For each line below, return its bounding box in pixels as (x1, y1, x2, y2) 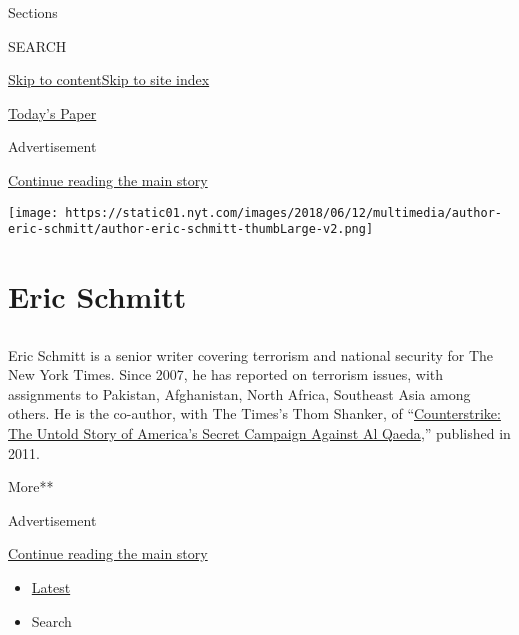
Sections (8, 2, 58, 22)
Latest (31, 576, 71, 597)
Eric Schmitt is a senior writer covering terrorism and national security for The (8, 344, 494, 365)
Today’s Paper (8, 102, 97, 123)
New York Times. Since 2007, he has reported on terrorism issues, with (8, 364, 444, 385)
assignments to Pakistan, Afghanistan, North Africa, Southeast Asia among (8, 383, 471, 404)
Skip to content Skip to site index (8, 69, 210, 90)
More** (8, 476, 54, 497)
